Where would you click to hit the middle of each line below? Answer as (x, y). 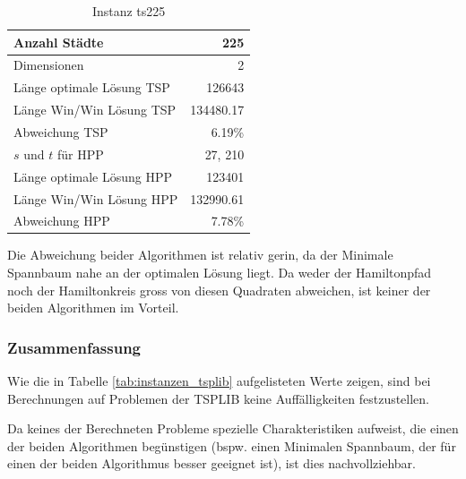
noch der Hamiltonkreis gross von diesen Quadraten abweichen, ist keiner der (219, 290)
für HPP (80, 154)
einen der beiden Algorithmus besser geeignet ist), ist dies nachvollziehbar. (211, 463)
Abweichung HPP (62, 221)
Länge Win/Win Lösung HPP (96, 198)
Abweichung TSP (61, 131)
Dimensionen (49, 65)
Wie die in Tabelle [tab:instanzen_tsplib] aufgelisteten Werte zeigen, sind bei (219, 381)
